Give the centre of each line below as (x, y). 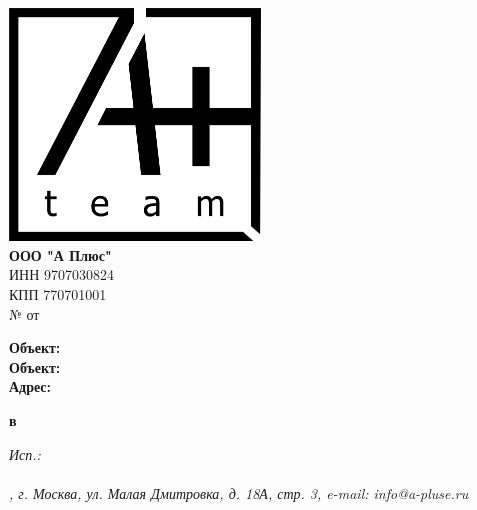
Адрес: (30, 386)
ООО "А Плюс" (60, 254)
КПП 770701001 (58, 293)
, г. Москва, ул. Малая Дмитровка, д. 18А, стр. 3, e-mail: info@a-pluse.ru (239, 492)
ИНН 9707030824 (61, 274)
